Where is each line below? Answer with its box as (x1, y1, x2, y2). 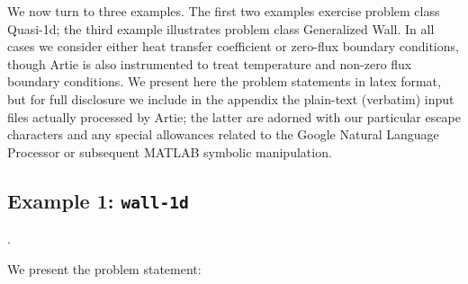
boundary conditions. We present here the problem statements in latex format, (7, 72, 441, 91)
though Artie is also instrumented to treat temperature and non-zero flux (7, 54, 412, 73)
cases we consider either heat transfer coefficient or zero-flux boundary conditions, (7, 37, 459, 56)
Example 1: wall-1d (7, 186, 189, 214)
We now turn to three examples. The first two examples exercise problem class (7, 2, 440, 20)
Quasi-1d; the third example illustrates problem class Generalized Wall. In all (7, 19, 435, 38)
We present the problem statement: (7, 259, 202, 278)
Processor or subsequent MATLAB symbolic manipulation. (7, 142, 332, 161)
